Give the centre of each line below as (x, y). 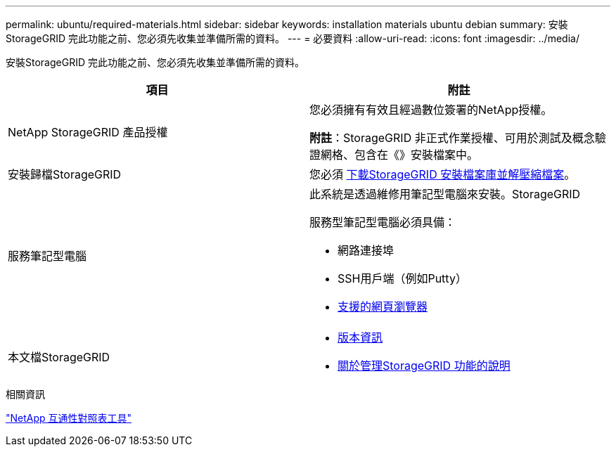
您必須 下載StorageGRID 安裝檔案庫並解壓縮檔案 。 (443, 174)
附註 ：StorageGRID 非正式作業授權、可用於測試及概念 (452, 138)
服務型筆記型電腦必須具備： (383, 222)
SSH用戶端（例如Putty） (402, 278)
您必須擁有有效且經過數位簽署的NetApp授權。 (431, 110)
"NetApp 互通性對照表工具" (69, 418)
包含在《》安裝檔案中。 (417, 155)
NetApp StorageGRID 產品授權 (88, 132)
